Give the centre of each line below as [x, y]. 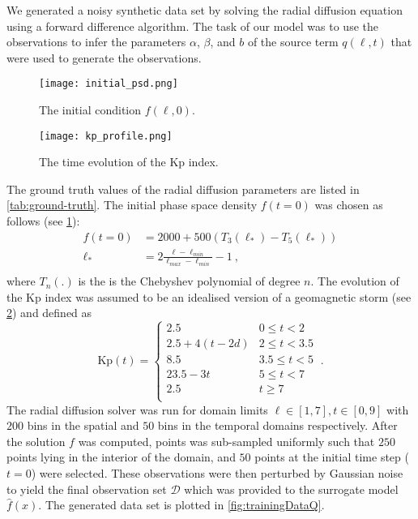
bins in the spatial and [83, 425]
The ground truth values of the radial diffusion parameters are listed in [183, 189]
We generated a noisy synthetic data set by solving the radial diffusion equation [205, 10]
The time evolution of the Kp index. [129, 162]
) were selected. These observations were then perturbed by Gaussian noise [217, 473]
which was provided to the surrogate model [291, 489]
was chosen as [349, 205]
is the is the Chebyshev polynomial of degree [189, 281]
